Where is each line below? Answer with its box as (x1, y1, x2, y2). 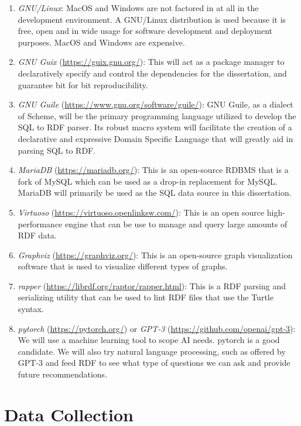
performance (18, 217, 63, 230)
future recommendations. (18, 368, 108, 380)
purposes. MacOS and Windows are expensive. (18, 36, 185, 48)
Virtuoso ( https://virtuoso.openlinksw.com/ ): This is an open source (18, 206, 265, 218)
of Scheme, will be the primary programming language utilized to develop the (18, 109, 296, 122)
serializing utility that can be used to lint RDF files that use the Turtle (18, 291, 273, 303)
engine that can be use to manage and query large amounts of (64, 217, 288, 230)
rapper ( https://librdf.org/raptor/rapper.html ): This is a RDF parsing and (18, 279, 286, 292)
